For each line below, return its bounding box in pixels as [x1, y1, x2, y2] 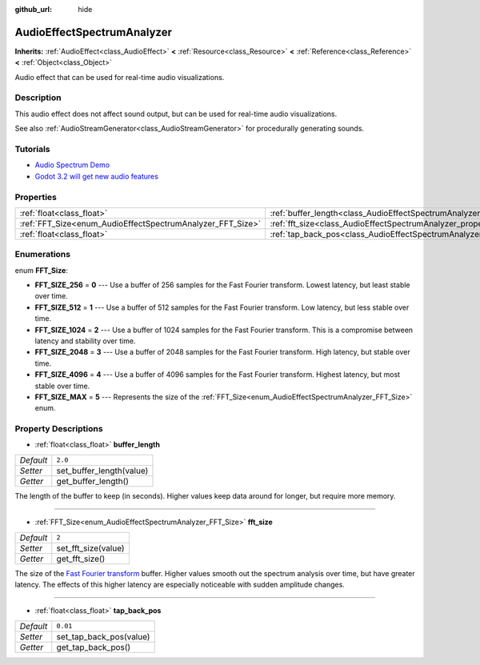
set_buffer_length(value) [56, 465, 149, 476]
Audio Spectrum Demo [34, 160, 110, 170]
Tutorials [14, 143, 51, 154]
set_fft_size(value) [56, 543, 125, 554]
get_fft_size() [56, 553, 106, 564]
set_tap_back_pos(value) [56, 631, 150, 642]
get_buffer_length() [56, 475, 130, 487]
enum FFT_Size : [14, 265, 68, 275]
